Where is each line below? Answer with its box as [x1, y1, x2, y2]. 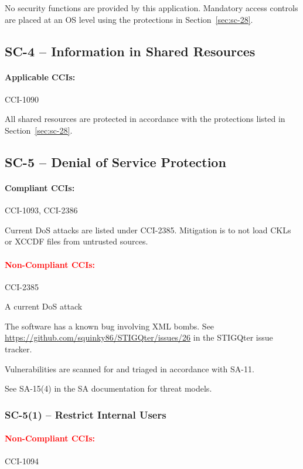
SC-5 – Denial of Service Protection [5, 152, 226, 171]
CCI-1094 [5, 454, 39, 467]
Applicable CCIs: [5, 70, 76, 83]
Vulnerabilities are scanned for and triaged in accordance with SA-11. [5, 362, 254, 375]
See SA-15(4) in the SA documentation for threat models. [5, 382, 212, 395]
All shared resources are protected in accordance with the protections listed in [5, 113, 285, 125]
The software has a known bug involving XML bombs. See [5, 320, 215, 332]
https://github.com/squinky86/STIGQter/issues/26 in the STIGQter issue [5, 331, 273, 344]
